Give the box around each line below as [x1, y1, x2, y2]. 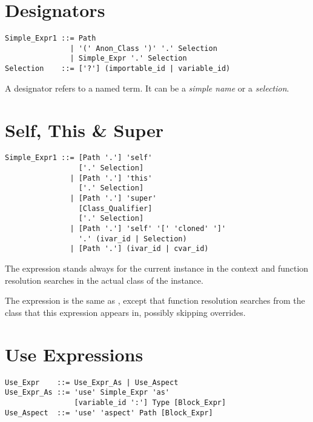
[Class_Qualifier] [78, 204, 153, 213]
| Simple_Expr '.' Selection [70, 54, 187, 63]
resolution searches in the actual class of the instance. [5, 273, 203, 286]
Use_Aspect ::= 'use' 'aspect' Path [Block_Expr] [5, 408, 213, 417]
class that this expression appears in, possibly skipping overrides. [5, 306, 246, 318]
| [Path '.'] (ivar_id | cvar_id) [70, 244, 209, 253]
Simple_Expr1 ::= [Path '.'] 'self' [5, 153, 153, 162]
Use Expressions [5, 341, 143, 366]
